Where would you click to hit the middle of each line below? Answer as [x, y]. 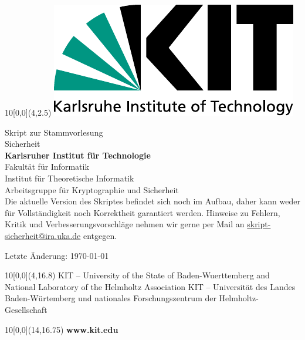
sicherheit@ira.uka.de [43, 235]
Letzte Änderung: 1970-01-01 [57, 255]
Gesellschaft [26, 309]
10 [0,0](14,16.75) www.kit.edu [62, 329]
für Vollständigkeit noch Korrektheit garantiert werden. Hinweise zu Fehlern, [143, 212]
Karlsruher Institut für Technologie [78, 155]
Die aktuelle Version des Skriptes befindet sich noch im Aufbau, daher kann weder [152, 201]
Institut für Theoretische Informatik [70, 178]
